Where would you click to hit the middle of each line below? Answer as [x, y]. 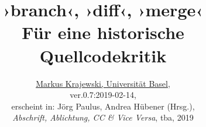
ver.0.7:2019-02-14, [103, 95]
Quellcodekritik [103, 55]
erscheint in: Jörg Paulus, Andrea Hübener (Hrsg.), [103, 106]
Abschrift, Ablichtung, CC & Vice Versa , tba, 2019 [103, 117]
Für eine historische [103, 32]
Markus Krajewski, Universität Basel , [103, 83]
